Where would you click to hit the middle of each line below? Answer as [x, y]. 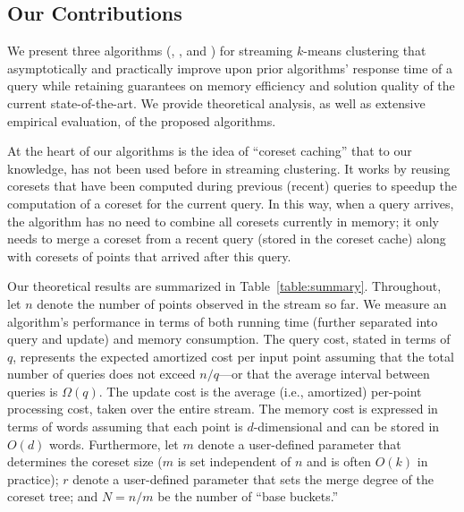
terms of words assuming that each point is [125, 427]
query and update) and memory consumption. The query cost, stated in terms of [229, 339]
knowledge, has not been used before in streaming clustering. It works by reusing [229, 168]
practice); [33, 478]
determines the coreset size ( [85, 461]
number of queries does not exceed [101, 374]
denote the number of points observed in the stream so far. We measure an [242, 303]
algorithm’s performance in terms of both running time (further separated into [223, 321]
